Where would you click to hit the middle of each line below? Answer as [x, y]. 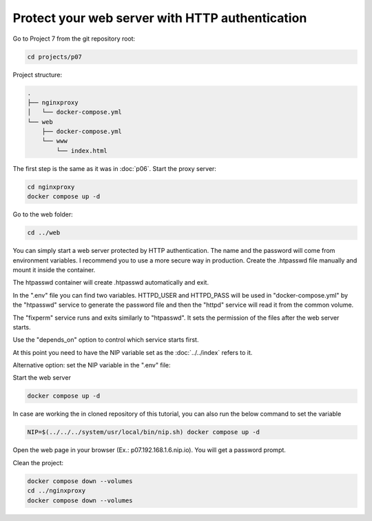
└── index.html [82, 151]
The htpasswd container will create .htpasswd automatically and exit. [111, 283]
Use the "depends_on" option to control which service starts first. [106, 340]
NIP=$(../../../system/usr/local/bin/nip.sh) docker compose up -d [144, 432]
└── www [55, 141]
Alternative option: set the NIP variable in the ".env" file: [92, 365]
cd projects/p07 [55, 57]
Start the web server [42, 378]
